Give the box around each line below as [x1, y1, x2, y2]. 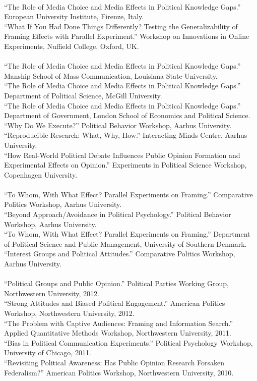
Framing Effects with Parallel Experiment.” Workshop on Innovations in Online [4, 31, 249, 41]
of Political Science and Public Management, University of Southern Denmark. [4, 238, 247, 249]
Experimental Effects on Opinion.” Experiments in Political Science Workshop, [4, 159, 247, 170]
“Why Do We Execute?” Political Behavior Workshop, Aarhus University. [4, 120, 232, 130]
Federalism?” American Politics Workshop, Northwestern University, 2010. [4, 367, 234, 377]
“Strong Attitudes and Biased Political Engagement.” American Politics [4, 298, 225, 308]
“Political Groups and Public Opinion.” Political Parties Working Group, [4, 278, 229, 289]
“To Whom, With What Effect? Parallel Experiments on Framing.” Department [4, 229, 250, 239]
